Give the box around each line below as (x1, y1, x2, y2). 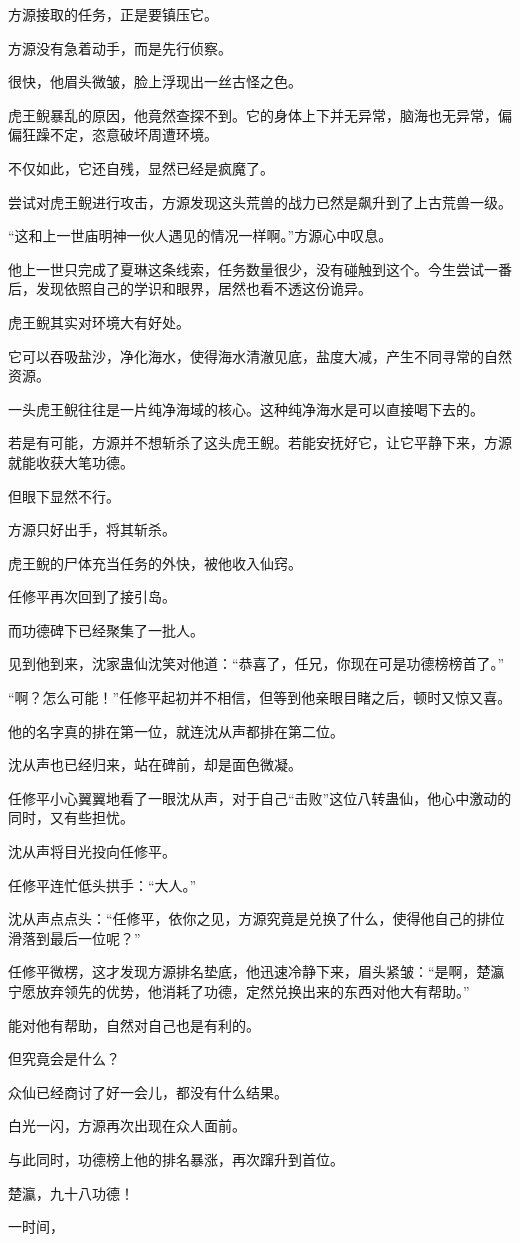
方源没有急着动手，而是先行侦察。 (8, 37, 232, 58)
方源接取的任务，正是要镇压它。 (8, 4, 218, 24)
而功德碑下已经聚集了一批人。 (8, 619, 204, 640)
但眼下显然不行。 (8, 485, 120, 506)
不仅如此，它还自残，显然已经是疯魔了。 (8, 157, 274, 178)
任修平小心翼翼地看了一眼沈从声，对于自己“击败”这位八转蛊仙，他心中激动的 (8, 787, 512, 808)
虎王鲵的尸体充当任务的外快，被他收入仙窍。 (8, 552, 302, 573)
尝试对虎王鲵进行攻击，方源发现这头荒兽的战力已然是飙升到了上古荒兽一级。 (8, 191, 512, 212)
